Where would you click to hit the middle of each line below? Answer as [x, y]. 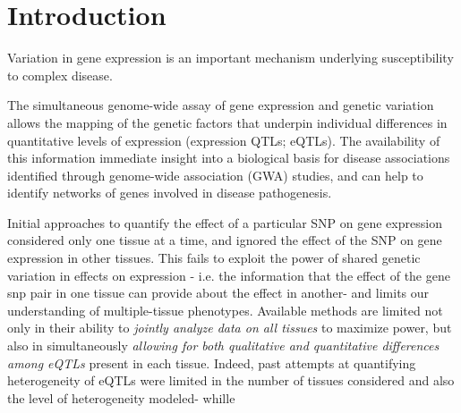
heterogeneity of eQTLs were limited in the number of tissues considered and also [231, 380]
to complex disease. [60, 75]
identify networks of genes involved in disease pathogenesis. [170, 193]
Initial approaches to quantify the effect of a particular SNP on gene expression [225, 222]
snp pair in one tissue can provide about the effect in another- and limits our [218, 293]
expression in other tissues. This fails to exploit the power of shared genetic [214, 258]
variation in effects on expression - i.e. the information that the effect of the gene [229, 275]
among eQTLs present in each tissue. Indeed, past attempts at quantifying [212, 362]
